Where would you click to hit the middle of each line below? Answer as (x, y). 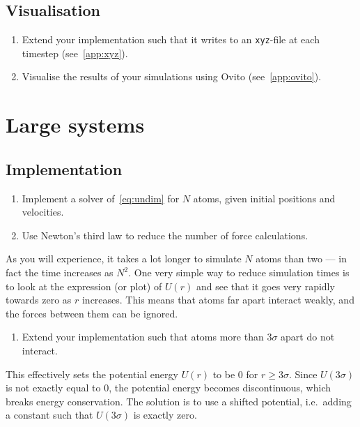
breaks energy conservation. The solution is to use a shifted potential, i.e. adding (179, 401)
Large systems (75, 125)
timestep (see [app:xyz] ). (75, 53)
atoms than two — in (301, 259)
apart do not (308, 337)
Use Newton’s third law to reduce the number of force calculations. (165, 235)
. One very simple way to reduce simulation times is (239, 272)
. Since (303, 374)
